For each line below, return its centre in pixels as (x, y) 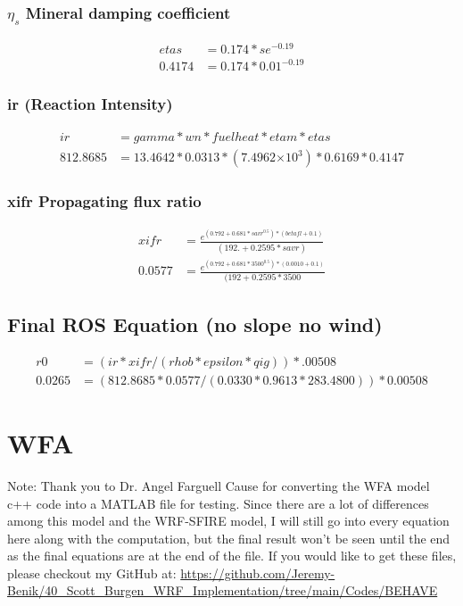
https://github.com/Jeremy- (258, 573)
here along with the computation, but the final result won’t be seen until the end (229, 538)
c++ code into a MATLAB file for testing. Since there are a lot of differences (218, 503)
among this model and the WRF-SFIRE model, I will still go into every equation (228, 521)
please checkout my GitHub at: (92, 573)
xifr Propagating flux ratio (104, 201)
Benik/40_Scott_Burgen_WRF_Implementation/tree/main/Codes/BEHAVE (223, 590)
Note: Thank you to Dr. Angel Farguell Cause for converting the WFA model (219, 485)
